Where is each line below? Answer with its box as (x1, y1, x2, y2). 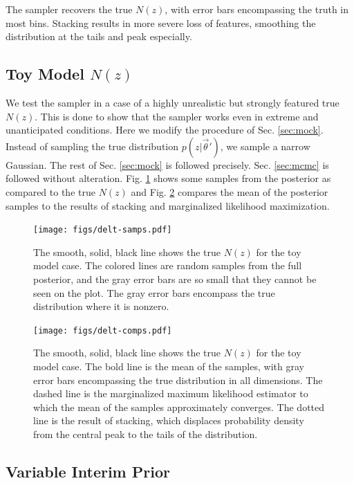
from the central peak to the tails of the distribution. (33, 426, 258, 441)
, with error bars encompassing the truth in (165, 2, 349, 16)
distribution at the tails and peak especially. (6, 29, 192, 44)
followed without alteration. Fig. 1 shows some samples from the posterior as (6, 171, 331, 185)
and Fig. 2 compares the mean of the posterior (131, 184, 328, 199)
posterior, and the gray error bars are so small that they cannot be (33, 271, 317, 286)
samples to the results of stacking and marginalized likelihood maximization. (6, 198, 330, 212)
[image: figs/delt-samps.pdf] (33, 225, 172, 235)
